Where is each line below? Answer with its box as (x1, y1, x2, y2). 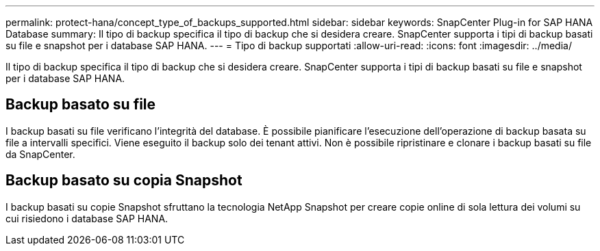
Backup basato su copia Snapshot (5, 172, 242, 189)
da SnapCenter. (5, 148, 75, 160)
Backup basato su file (5, 96, 156, 114)
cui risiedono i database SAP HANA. (5, 212, 168, 224)
